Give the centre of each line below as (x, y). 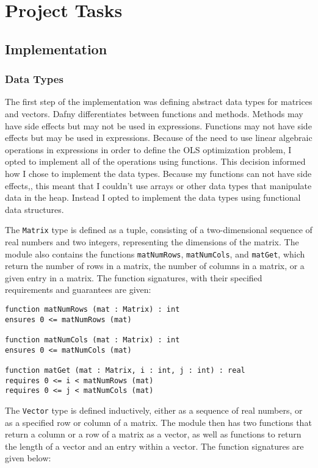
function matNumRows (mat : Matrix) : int (92, 309)
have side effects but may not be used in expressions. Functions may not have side (158, 125)
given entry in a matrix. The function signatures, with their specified (134, 277)
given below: (28, 458)
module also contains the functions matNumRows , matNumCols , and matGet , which (155, 254)
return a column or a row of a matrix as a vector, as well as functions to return (153, 434)
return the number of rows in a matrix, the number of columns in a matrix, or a (155, 266)
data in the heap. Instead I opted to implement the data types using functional (153, 197)
